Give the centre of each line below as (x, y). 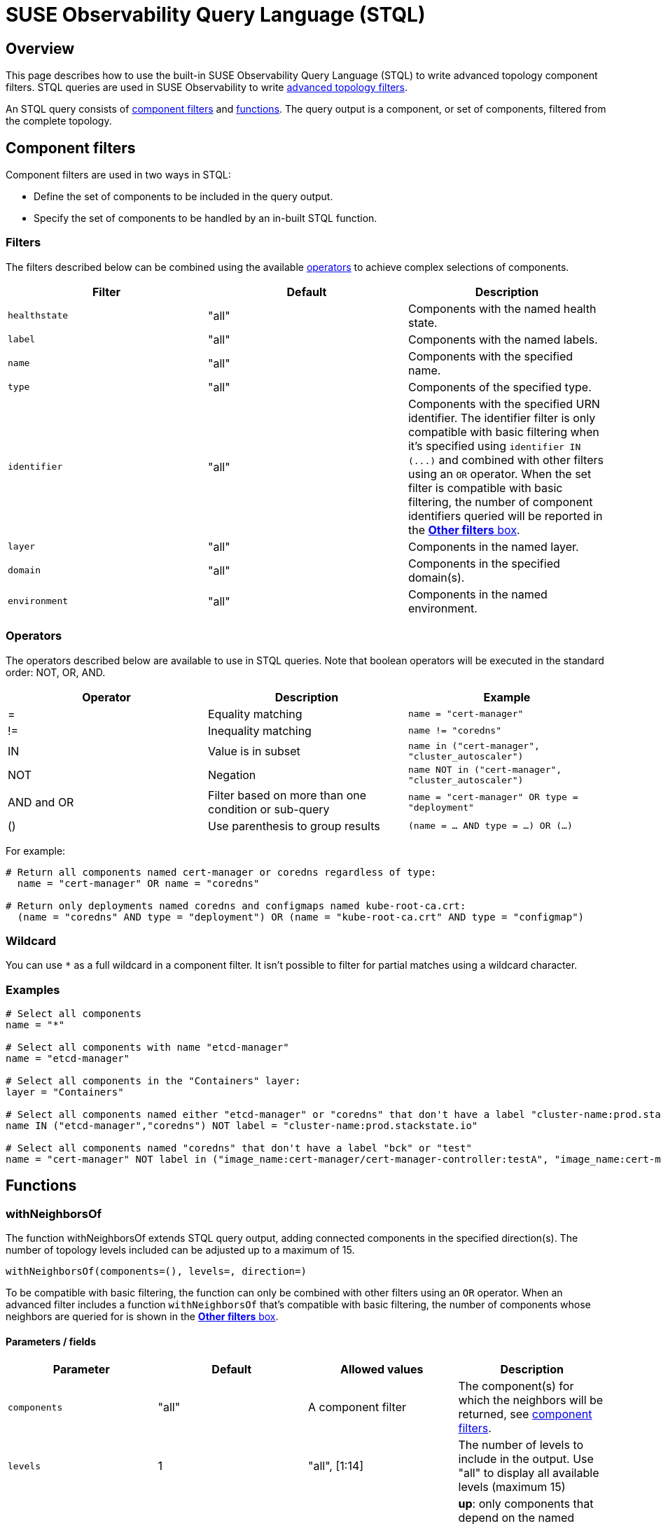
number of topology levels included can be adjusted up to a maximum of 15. (180, 1250)
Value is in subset (254, 751)
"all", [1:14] (336, 1466)
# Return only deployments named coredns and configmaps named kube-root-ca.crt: (236, 905)
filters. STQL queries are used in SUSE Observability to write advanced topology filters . (207, 87)
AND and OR (41, 802)
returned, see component (525, 1414)
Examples (33, 989)
